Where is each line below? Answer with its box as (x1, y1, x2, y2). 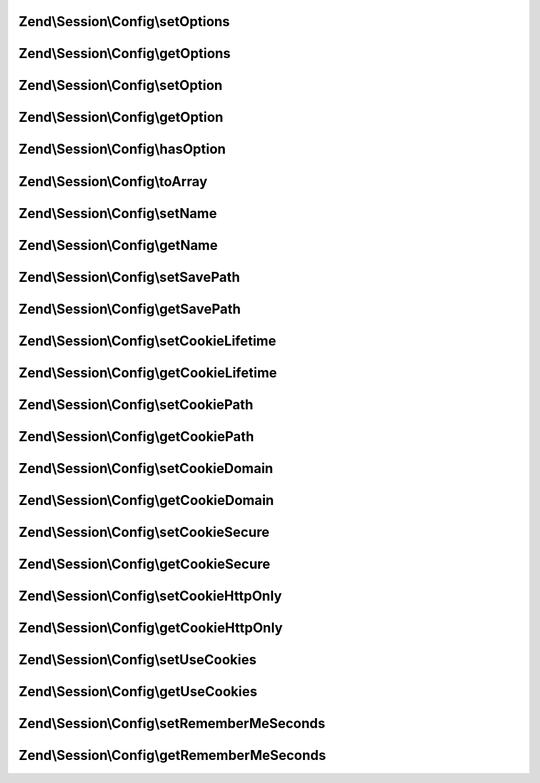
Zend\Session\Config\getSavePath (18, 300, 242, 317)
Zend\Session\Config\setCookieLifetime (18, 332, 277, 349)
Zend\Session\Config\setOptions (18, 13, 230, 30)
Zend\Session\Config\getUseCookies (18, 683, 258, 700)
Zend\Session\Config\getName (18, 236, 219, 254)
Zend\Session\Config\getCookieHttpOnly (18, 619, 284, 636)
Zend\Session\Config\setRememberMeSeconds (18, 715, 326, 732)
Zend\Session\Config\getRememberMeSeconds (18, 746, 327, 764)
